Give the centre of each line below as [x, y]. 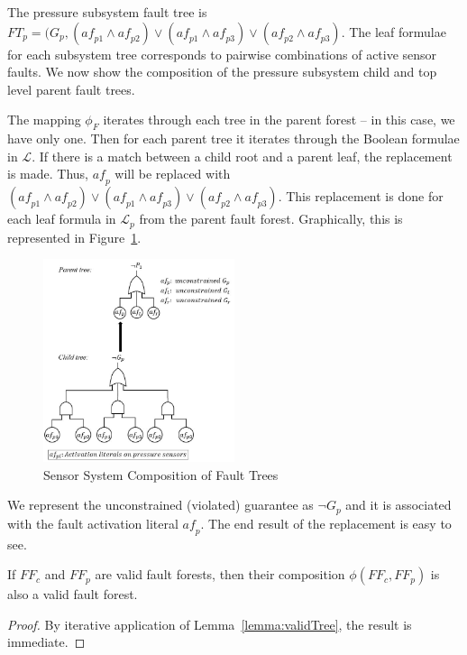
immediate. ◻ [46, 642]
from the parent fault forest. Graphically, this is [271, 219]
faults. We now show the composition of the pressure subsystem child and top [222, 72]
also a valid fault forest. [73, 594]
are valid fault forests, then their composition [220, 574]
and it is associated [398, 505]
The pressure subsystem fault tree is [107, 12]
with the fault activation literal [93, 523]
